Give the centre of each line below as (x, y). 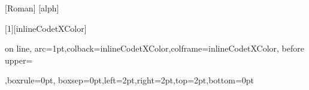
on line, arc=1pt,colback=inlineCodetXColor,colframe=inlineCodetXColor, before (154, 48)
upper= (19, 60)
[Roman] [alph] (32, 8)
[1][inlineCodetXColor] (46, 28)
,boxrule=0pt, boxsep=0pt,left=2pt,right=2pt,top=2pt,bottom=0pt (130, 80)
